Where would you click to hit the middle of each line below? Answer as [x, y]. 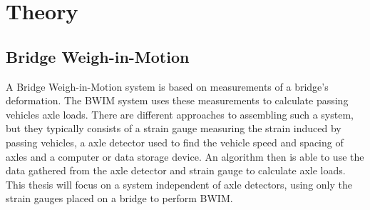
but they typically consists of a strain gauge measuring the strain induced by [174, 128]
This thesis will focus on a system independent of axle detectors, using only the [179, 184]
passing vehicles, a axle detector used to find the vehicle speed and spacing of [175, 142]
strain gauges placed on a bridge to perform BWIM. [119, 198]
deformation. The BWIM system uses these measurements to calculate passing [177, 100]
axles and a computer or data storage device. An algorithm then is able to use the [185, 156]
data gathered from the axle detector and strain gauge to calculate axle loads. [176, 170]
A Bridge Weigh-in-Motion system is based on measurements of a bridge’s [167, 86]
